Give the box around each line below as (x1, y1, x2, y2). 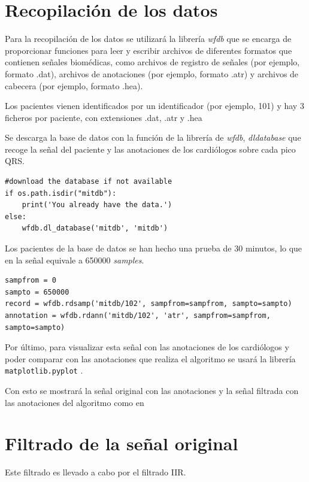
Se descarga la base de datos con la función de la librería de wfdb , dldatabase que (5, 131, 301, 144)
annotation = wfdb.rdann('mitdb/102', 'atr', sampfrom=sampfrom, (5, 311, 271, 320)
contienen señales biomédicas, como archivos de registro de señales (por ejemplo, (5, 56, 300, 68)
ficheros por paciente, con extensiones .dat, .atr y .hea (5, 111, 202, 123)
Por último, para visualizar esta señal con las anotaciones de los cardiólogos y (5, 341, 289, 353)
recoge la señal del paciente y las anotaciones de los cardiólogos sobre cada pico (5, 143, 296, 155)
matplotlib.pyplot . (5, 364, 83, 377)
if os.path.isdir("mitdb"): (5, 189, 117, 198)
